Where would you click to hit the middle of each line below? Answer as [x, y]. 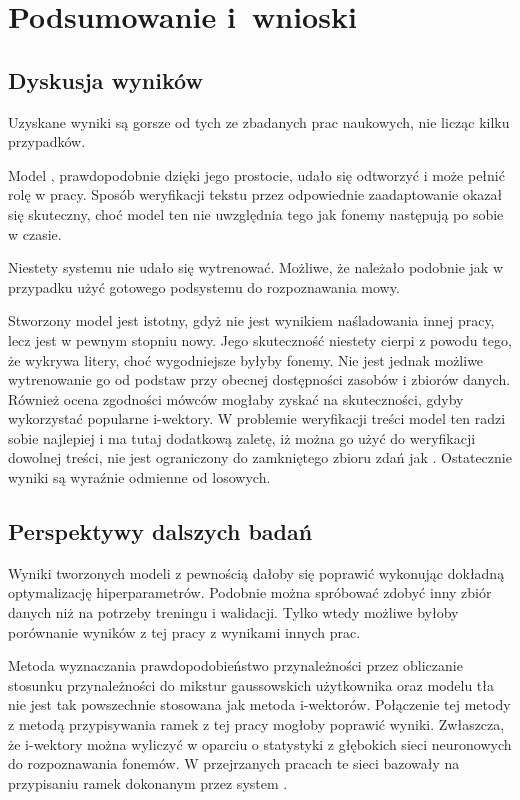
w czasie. [35, 233]
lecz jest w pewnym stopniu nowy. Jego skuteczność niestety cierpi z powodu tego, [260, 339]
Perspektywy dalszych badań [160, 531]
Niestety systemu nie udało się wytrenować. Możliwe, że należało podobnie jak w [256, 267]
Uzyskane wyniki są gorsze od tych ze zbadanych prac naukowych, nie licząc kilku [259, 121]
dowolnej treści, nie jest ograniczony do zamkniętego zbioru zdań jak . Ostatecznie [260, 457]
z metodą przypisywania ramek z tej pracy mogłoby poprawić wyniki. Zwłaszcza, [256, 724]
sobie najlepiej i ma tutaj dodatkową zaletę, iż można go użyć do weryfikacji [242, 437]
